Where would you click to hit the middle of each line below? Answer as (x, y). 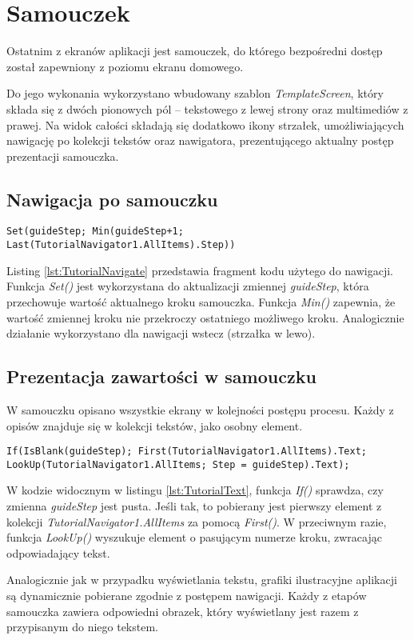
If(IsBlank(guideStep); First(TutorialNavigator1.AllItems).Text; (187, 452)
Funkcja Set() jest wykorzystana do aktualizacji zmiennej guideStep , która (188, 286)
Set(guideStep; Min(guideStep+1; (95, 232)
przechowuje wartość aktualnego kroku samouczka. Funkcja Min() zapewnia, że (201, 301)
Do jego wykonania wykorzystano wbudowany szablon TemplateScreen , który (195, 93)
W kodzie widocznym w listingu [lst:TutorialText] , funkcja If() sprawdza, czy (195, 490)
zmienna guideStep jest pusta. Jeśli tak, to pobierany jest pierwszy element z (194, 506)
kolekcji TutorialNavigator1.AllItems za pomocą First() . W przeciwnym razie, (197, 521)
